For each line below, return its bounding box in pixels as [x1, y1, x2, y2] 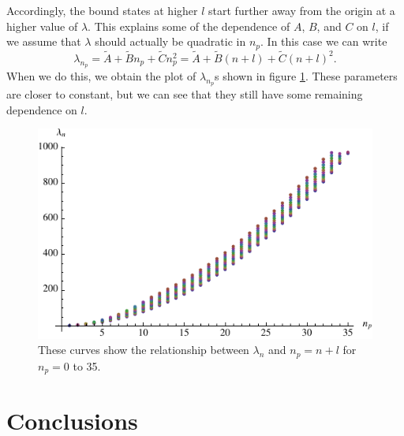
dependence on [6, 101, 77, 117]
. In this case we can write [260, 33, 387, 50]
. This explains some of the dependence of [88, 17, 290, 34]
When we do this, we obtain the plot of [6, 68, 196, 84]
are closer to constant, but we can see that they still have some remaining [6, 86, 363, 102]
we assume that [6, 33, 81, 50]
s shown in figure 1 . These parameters [215, 68, 398, 84]
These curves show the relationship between [38, 341, 249, 358]
